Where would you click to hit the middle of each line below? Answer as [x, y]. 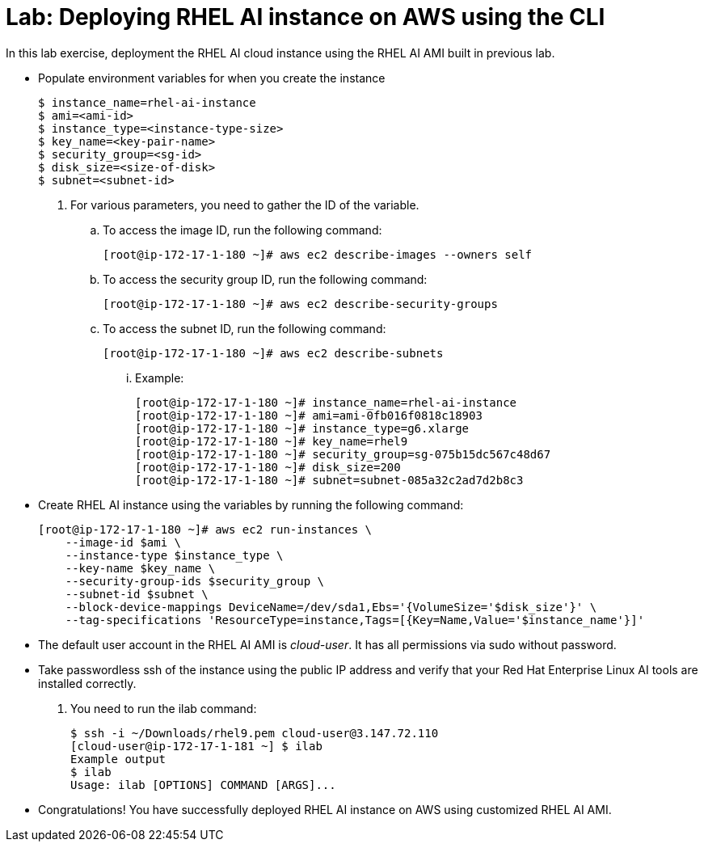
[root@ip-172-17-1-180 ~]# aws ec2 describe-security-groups [300, 304]
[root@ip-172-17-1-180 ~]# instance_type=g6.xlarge [302, 428]
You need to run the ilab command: [164, 708]
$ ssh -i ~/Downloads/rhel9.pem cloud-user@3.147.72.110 [255, 733]
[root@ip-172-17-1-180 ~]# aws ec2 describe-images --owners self [318, 254]
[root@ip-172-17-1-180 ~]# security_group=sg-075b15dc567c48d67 [343, 454]
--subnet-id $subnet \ [137, 594]
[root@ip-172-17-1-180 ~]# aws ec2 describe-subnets [273, 353]
